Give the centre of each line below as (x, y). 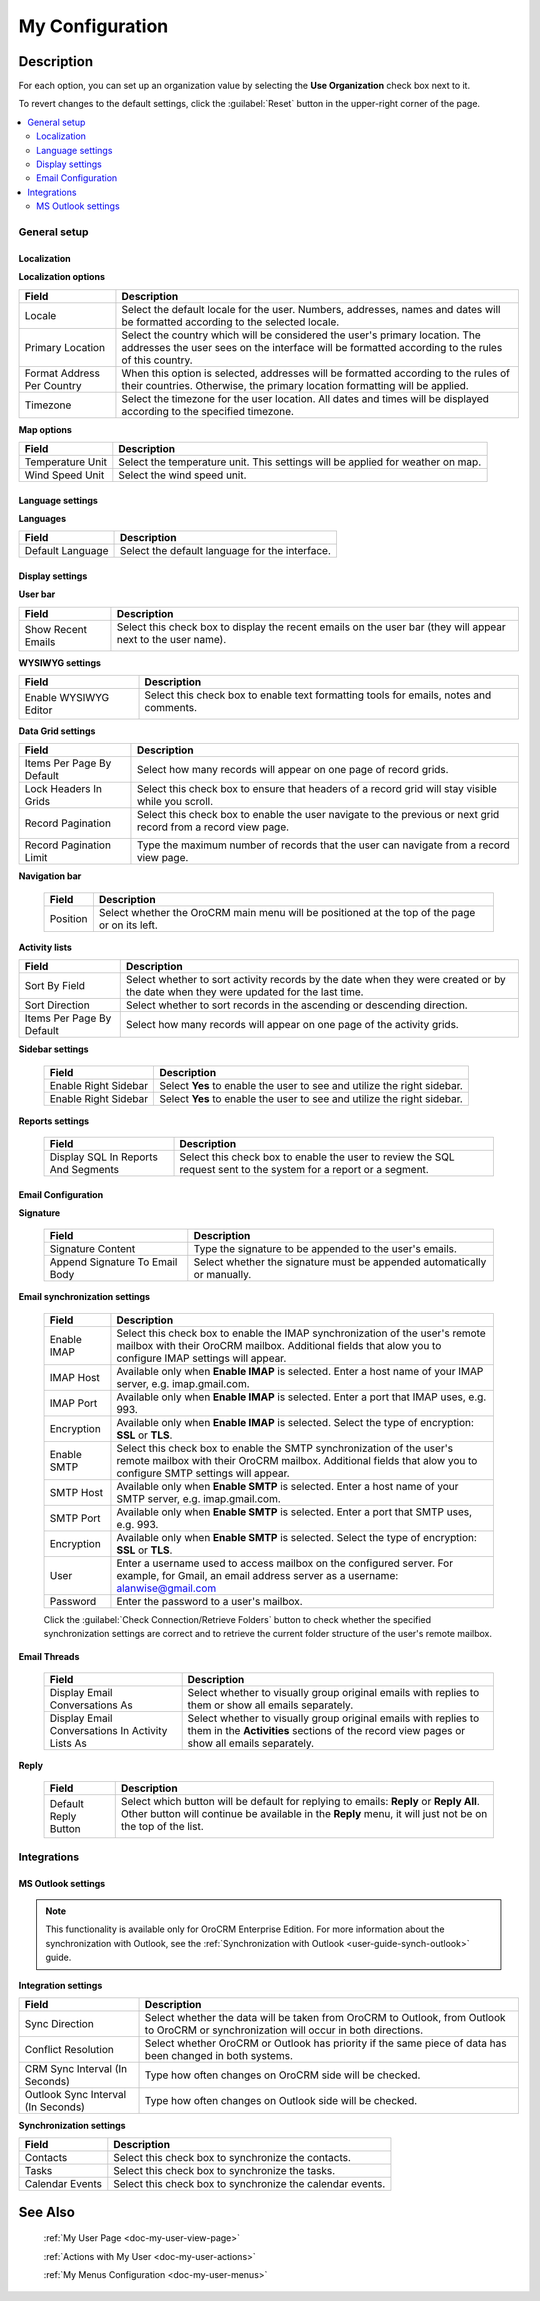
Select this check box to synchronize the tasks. (224, 2171)
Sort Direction (57, 1005)
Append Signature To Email (113, 1262)
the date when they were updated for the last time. (244, 992)
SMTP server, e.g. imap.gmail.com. (199, 1498)
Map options (45, 429)
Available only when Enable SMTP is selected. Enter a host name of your (287, 1486)
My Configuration (93, 26)
